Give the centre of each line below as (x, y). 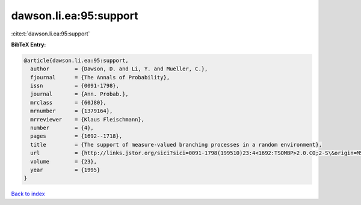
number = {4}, (62, 128)
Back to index (28, 194)
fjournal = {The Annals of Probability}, (100, 77)
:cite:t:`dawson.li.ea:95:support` (51, 34)
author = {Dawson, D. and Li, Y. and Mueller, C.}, (119, 69)
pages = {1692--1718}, (76, 136)
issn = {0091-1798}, (75, 86)
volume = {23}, (64, 161)
